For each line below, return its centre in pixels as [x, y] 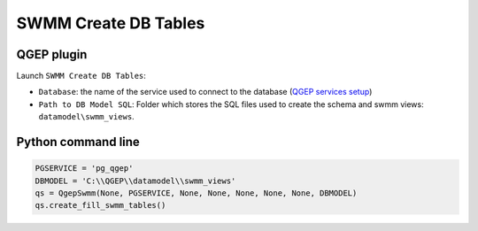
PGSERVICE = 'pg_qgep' [84, 169]
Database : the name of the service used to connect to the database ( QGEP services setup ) [205, 92]
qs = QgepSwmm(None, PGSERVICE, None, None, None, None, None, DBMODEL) [196, 193]
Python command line [78, 142]
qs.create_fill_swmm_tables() [100, 205]
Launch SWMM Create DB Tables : [81, 76]
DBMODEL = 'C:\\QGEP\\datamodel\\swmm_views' [135, 181]
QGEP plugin [52, 54]
